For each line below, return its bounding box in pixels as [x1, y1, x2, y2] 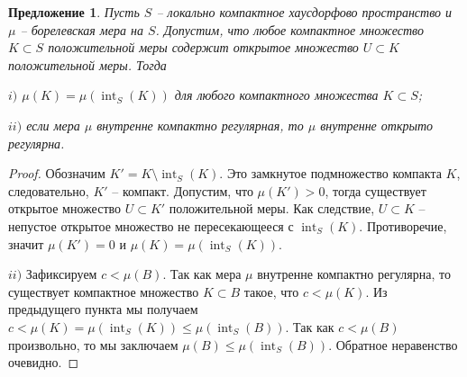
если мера [26, 115, 80, 134]
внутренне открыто [320, 115, 434, 134]
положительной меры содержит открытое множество [48, 38, 359, 57]
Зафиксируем [25, 265, 97, 283]
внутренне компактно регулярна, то [257, 265, 451, 283]
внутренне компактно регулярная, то [96, 115, 304, 134]
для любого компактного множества [174, 85, 379, 104]
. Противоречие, [359, 216, 447, 235]
